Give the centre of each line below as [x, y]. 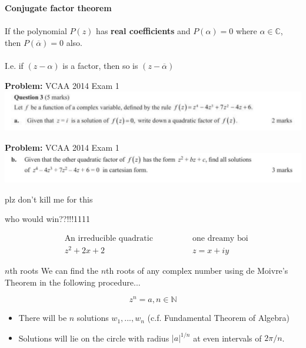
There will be [43, 318]
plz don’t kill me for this [49, 199]
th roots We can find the [54, 270]
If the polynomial [36, 31]
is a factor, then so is [100, 65]
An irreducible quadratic [109, 238]
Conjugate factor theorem [58, 8]
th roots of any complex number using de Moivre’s [197, 270]
